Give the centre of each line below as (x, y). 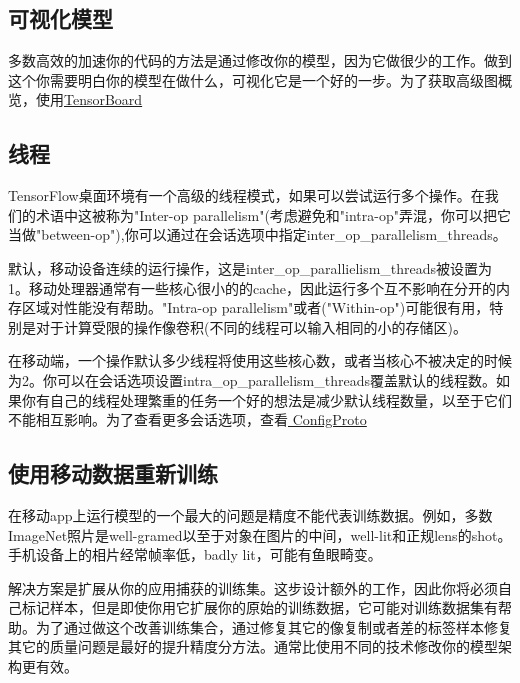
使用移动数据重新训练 (113, 473)
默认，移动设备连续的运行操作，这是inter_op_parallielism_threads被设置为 (250, 267)
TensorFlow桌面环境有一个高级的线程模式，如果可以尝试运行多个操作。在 (246, 195)
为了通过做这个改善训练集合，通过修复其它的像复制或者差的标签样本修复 (273, 626)
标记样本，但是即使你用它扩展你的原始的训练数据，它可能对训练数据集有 (259, 607)
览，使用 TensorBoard (75, 99)
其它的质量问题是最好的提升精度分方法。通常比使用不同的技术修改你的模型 (253, 646)
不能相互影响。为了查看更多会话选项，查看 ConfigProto (187, 419)
